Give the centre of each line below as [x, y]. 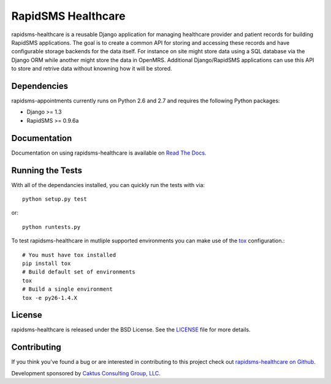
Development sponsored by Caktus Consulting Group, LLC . [86, 373]
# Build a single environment [68, 289]
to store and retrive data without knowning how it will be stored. [92, 69]
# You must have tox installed [69, 255]
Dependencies [40, 86]
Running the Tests [47, 170]
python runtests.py [51, 227]
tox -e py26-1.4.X [50, 298]
